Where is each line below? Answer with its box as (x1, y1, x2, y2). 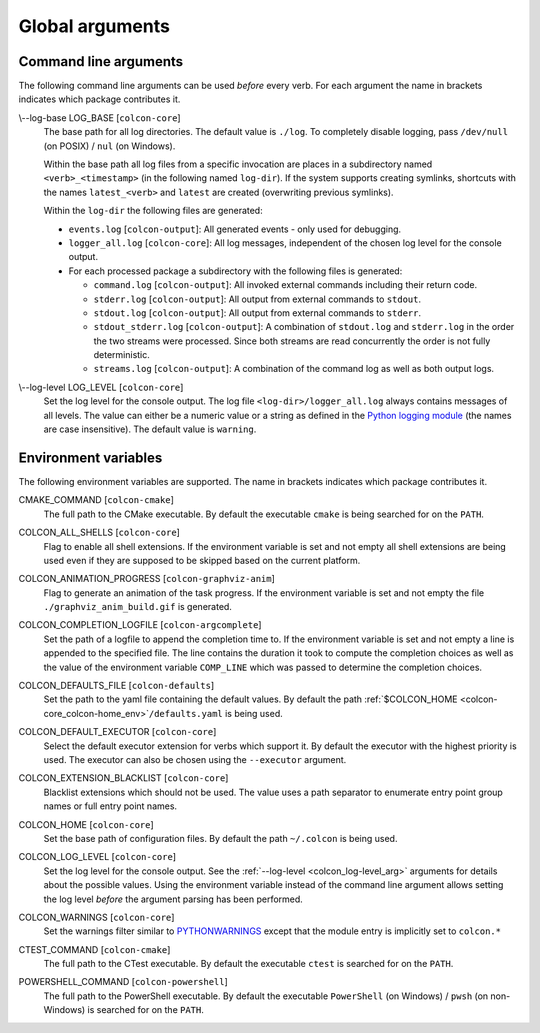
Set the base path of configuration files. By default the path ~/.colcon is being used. (43, 832, 398, 844)
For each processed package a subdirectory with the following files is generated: (68, 265, 403, 277)
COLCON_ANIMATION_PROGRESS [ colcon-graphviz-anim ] (18, 573, 275, 585)
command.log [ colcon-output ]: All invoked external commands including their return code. (93, 279, 478, 291)
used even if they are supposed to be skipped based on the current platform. (43, 554, 361, 566)
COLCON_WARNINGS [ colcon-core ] (18, 911, 175, 923)
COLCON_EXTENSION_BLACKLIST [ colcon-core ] (18, 772, 229, 784)
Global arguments (18, 15, 170, 37)
